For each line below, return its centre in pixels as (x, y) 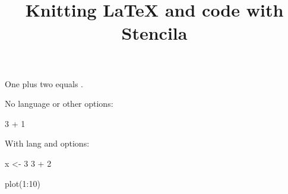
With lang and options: (47, 143)
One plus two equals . (44, 83)
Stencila (154, 33)
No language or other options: (59, 104)
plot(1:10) (23, 183)
